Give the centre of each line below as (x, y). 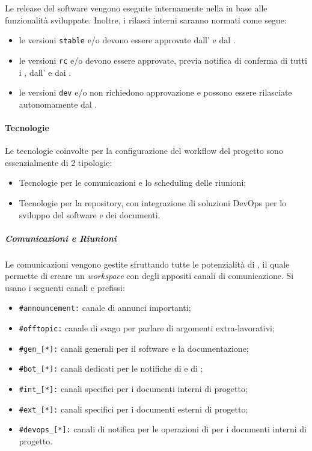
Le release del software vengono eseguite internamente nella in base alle (136, 8)
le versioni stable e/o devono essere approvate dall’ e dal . (127, 40)
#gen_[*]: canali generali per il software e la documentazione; (134, 348)
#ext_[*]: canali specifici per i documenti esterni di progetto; (133, 409)
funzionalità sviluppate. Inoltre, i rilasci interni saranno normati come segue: (146, 20)
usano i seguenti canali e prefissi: (65, 287)
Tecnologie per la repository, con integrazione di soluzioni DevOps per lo (153, 202)
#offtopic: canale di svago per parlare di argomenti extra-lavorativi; (147, 328)
